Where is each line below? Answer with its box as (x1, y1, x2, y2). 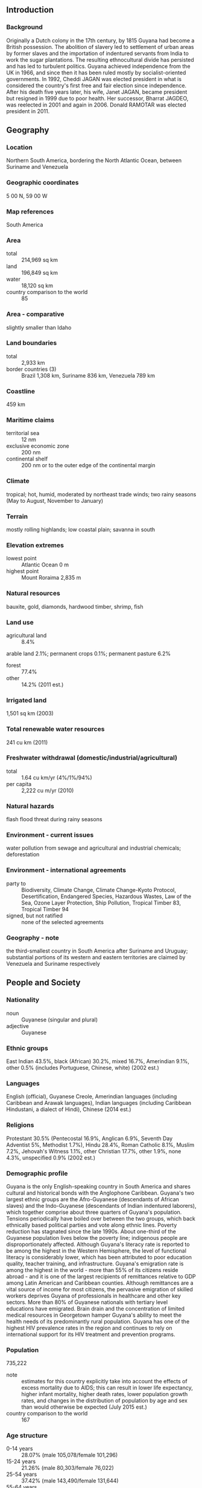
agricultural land (6, 632, 47, 639)
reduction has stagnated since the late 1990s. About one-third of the (6, 1228, 176, 1235)
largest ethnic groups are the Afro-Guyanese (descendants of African (6, 1195, 180, 1203)
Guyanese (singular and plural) (21, 1016, 98, 1023)
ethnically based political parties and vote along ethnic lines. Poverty (6, 1221, 177, 1228)
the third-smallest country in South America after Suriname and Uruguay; (6, 947, 188, 955)
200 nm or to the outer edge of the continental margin (21, 462, 156, 469)
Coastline (6, 387, 35, 395)
